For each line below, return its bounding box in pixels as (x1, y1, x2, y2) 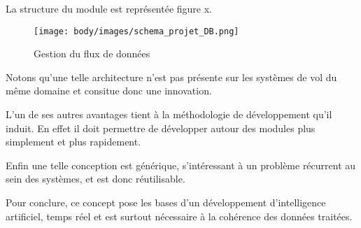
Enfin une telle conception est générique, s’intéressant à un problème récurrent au (6, 157, 356, 172)
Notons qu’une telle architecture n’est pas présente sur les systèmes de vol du (6, 69, 337, 84)
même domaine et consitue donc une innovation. (6, 83, 212, 98)
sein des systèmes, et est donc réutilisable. (6, 171, 185, 186)
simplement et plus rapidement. (6, 134, 141, 149)
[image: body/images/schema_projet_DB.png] (34, 26, 239, 36)
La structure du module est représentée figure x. (6, 1, 212, 15)
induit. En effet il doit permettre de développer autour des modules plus (6, 120, 316, 135)
